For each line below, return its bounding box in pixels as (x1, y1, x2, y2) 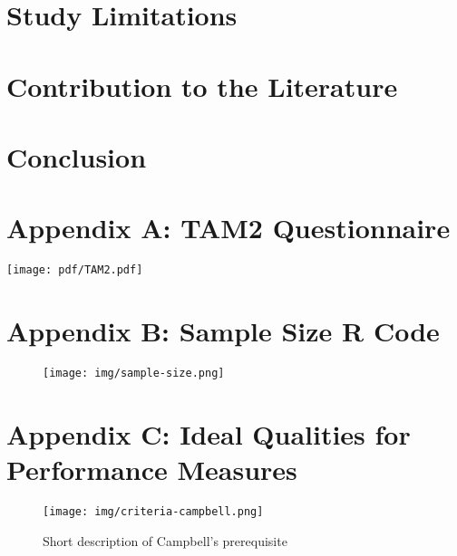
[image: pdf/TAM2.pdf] (6, 264, 143, 277)
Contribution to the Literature (6, 67, 398, 104)
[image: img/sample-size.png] (43, 367, 225, 380)
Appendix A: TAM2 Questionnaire (6, 209, 451, 246)
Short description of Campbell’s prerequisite (43, 531, 287, 550)
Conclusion (6, 138, 147, 175)
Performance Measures (6, 451, 297, 488)
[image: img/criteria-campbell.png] (43, 505, 264, 518)
